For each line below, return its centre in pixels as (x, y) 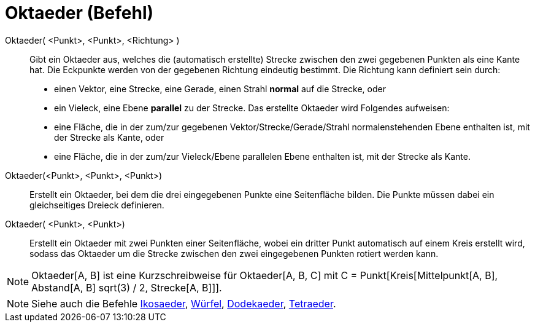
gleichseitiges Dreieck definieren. (97, 205)
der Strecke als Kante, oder (109, 137)
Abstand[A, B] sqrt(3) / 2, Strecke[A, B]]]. (127, 287)
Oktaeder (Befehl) (79, 13)
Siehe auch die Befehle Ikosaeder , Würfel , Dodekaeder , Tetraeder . (184, 303)
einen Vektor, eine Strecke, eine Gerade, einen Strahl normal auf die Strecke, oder (220, 89)
